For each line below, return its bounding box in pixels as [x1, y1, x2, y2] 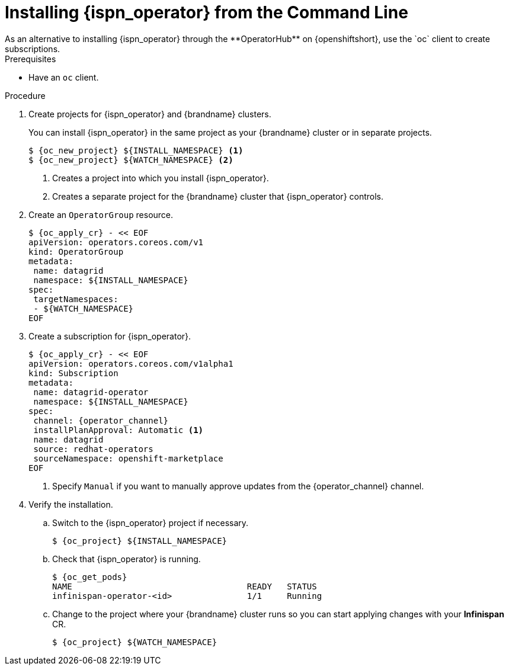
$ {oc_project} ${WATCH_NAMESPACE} [52, 637, 217, 647]
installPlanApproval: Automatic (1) [33, 425, 204, 435]
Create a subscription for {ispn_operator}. [28, 331, 191, 341]
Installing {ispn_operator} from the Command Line [5, 2, 408, 23]
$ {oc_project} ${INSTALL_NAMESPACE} [52, 536, 228, 546]
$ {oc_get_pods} [52, 572, 127, 582]
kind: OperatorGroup [28, 246, 124, 257]
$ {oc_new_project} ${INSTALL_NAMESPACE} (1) [28, 145, 244, 155]
